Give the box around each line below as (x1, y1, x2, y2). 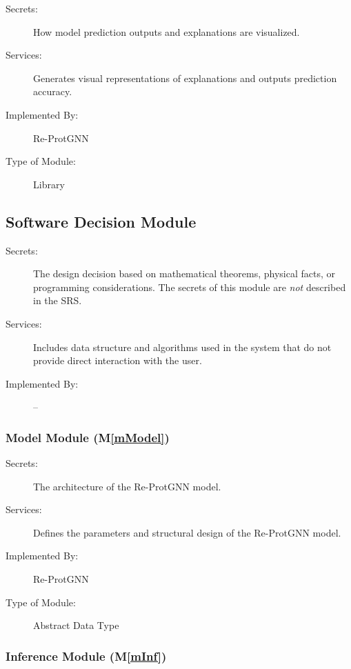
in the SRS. (33, 293, 82, 308)
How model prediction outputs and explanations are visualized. (33, 24, 300, 39)
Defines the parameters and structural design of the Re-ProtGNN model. (33, 525, 341, 539)
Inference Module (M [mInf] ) (6, 647, 167, 664)
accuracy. (33, 84, 72, 99)
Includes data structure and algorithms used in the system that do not (33, 339, 332, 354)
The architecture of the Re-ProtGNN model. (33, 479, 221, 493)
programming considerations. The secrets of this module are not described (33, 279, 346, 294)
